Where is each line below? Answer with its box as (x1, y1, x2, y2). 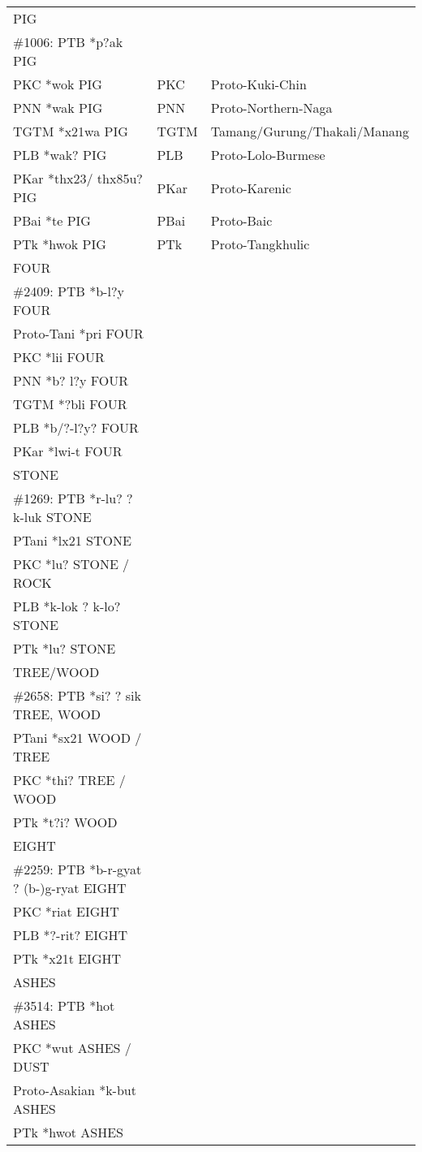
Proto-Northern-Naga (210, 98, 333, 117)
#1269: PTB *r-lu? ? (13, 489, 133, 507)
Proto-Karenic (210, 178, 291, 197)
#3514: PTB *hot (13, 996, 115, 1015)
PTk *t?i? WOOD (13, 813, 118, 831)
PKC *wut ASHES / (13, 1038, 131, 1057)
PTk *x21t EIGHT (13, 949, 122, 968)
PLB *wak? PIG (13, 145, 107, 164)
